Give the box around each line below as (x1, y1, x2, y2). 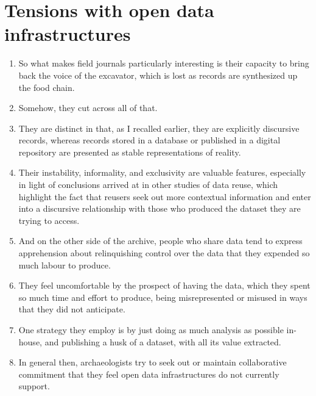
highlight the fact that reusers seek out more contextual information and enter (18, 190, 311, 203)
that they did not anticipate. (18, 303, 125, 315)
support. (18, 380, 50, 392)
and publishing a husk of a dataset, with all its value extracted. (44, 335, 281, 348)
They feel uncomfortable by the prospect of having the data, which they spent (18, 279, 311, 292)
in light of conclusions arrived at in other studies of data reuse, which (18, 178, 278, 191)
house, (18, 335, 42, 348)
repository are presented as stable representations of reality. (18, 145, 241, 158)
